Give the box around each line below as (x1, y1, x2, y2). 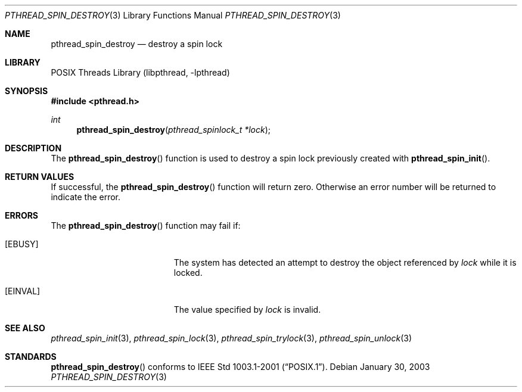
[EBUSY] (5, 239, 39, 249)
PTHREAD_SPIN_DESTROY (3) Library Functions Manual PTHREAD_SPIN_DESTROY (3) (5, 10, 341, 20)
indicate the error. (51, 192, 121, 202)
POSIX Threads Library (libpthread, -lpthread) (51, 67, 230, 77)
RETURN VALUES (5, 172, 74, 182)
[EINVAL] (5, 286, 41, 296)
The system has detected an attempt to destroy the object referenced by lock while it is (173, 257, 517, 267)
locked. (173, 267, 203, 278)
